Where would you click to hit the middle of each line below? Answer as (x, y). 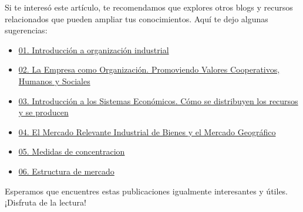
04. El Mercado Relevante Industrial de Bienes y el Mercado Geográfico (147, 131)
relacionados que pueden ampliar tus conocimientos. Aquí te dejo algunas (137, 18)
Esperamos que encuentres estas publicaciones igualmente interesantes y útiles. (147, 191)
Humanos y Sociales (54, 81)
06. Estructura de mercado (66, 171)
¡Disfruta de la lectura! (46, 202)
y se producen (43, 112)
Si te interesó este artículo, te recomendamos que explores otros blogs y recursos (149, 7)
